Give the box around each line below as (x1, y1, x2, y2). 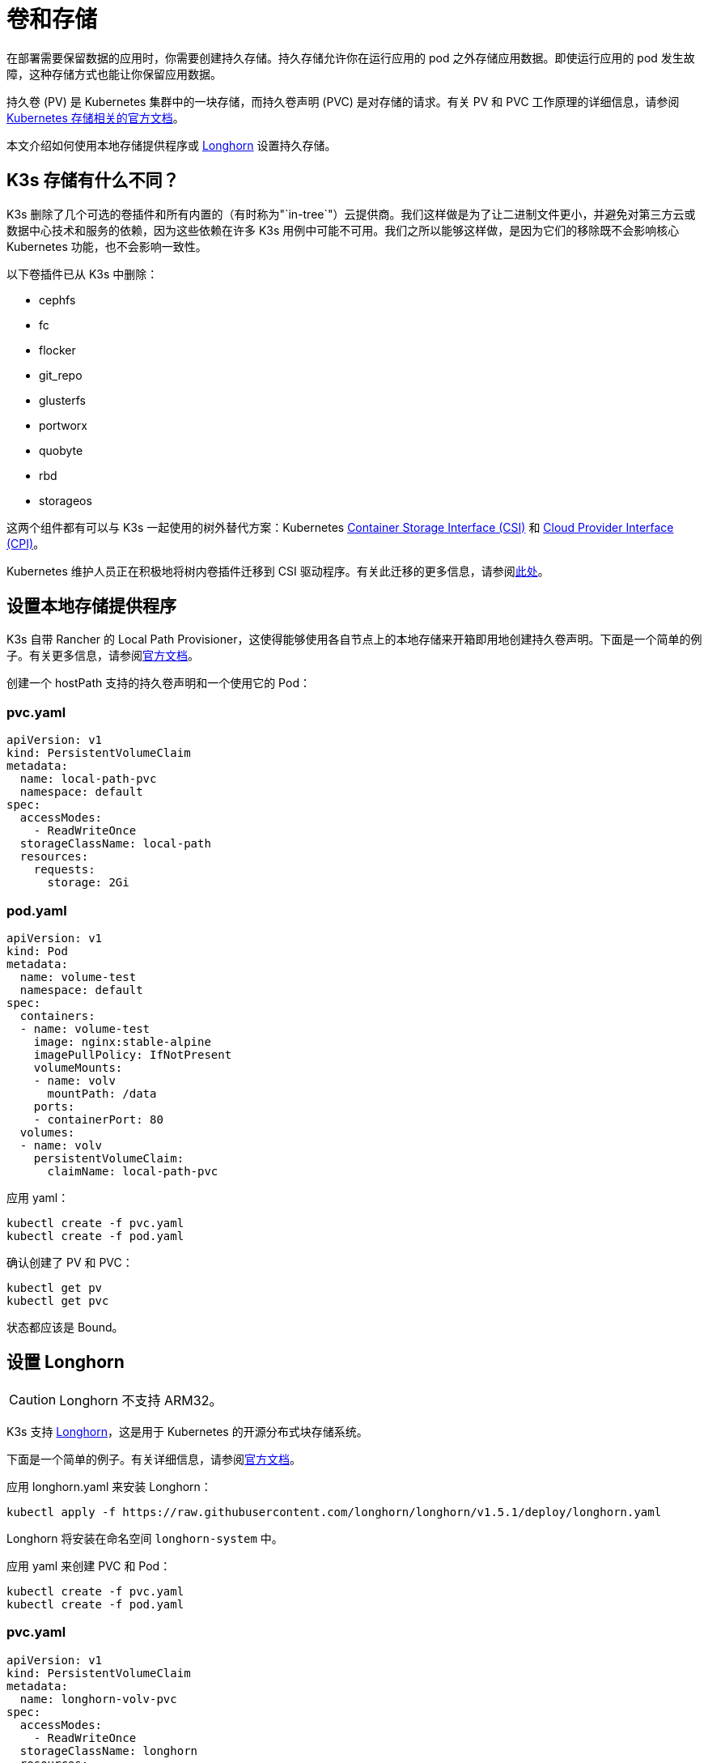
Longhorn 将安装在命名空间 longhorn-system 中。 (6, 1531, 283, 1545)
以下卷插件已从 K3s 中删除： (6, 266, 159, 281)
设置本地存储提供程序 (6, 596, 176, 617)
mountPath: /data (47, 1086, 157, 1100)
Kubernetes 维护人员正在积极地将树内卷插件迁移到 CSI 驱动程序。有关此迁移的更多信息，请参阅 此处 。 (6, 563, 549, 578)
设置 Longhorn (6, 1352, 125, 1373)
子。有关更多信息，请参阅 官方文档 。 (6, 648, 199, 663)
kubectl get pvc (6, 1294, 109, 1307)
